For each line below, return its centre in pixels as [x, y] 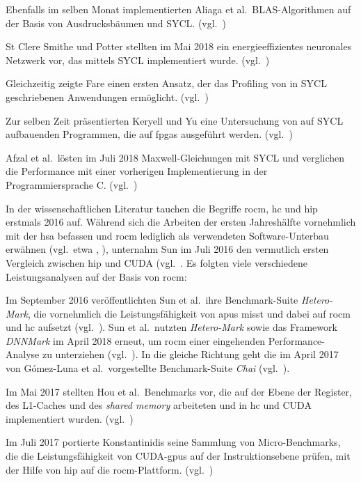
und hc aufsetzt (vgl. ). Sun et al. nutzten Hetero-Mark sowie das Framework [171, 327]
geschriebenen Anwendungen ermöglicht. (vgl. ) [107, 96]
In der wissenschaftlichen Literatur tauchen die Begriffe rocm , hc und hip [162, 208]
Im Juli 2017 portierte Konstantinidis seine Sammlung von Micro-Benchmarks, [173, 442]
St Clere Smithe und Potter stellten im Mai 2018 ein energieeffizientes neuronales [179, 46]
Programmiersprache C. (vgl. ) [72, 184]
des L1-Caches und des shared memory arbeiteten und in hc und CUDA [159, 405]
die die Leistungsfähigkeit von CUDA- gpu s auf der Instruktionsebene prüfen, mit [178, 456]
